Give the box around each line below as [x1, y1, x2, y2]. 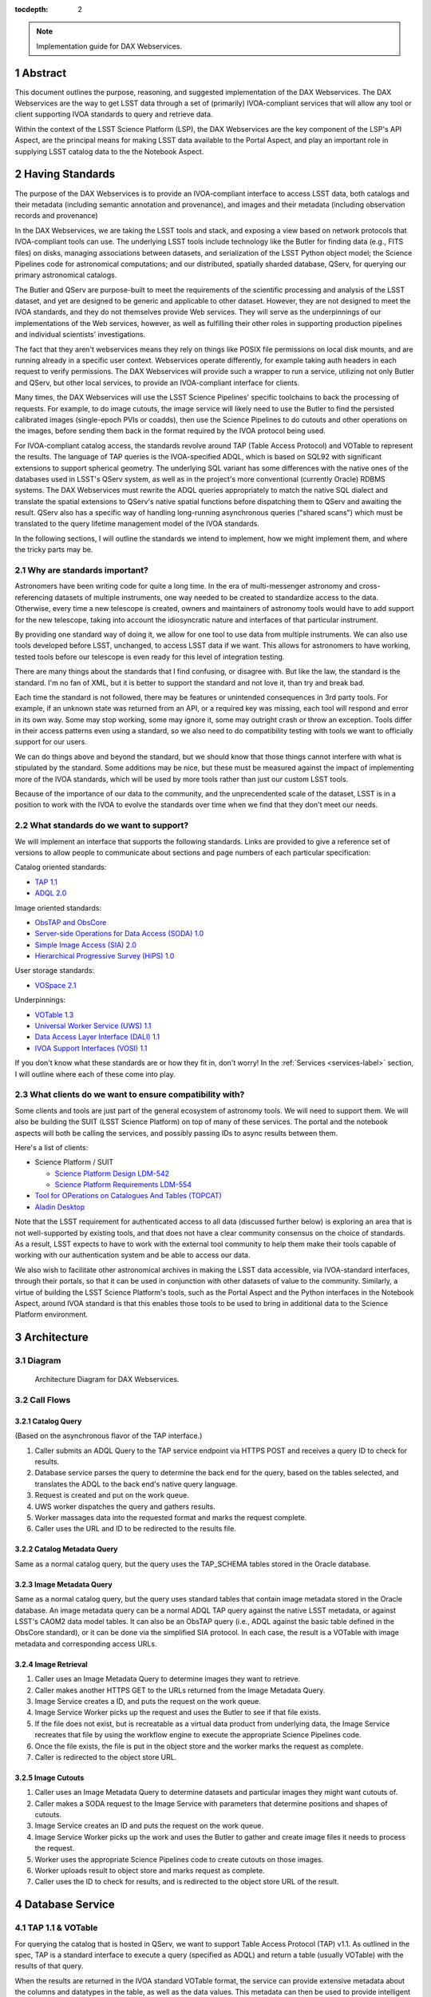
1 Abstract [14, 66, 67, 80]
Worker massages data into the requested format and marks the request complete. [34, 1513, 307, 1523]
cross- [358, 582, 381, 591]
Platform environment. [14, 1310, 88, 1320]
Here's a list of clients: [14, 1142, 89, 1152]
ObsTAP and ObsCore [34, 917, 107, 927]
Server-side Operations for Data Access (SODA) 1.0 [34, 929, 204, 939]
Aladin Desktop [34, 1202, 85, 1212]
